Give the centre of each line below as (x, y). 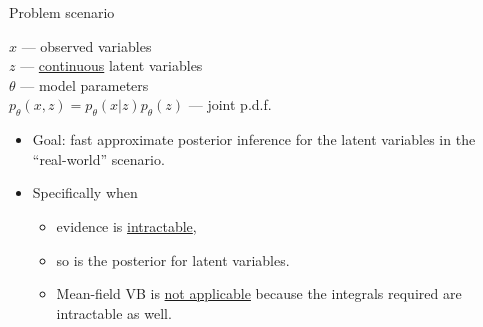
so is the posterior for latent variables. (173, 259)
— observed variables (86, 45)
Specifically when (85, 192)
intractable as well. (114, 312)
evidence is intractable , (126, 225)
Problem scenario (62, 12)
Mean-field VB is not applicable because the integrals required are (259, 293)
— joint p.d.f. (230, 104)
